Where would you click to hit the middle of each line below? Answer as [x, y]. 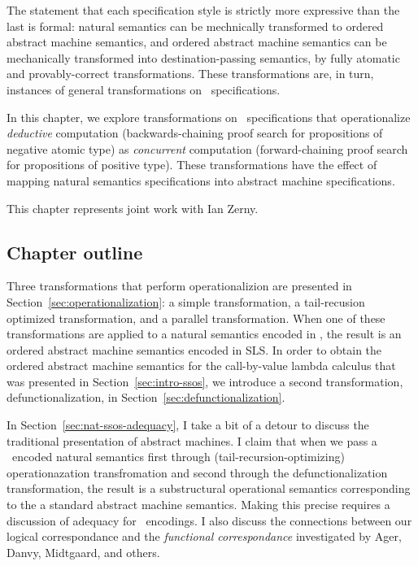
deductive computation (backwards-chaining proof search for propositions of [195, 133]
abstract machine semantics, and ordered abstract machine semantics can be [197, 42]
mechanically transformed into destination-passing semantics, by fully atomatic [203, 57]
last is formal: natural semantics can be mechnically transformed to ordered [195, 26]
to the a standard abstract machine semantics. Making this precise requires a [198, 505]
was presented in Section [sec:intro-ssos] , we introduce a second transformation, [205, 381]
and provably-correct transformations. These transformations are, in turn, [190, 74]
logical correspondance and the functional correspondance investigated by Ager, [204, 536]
